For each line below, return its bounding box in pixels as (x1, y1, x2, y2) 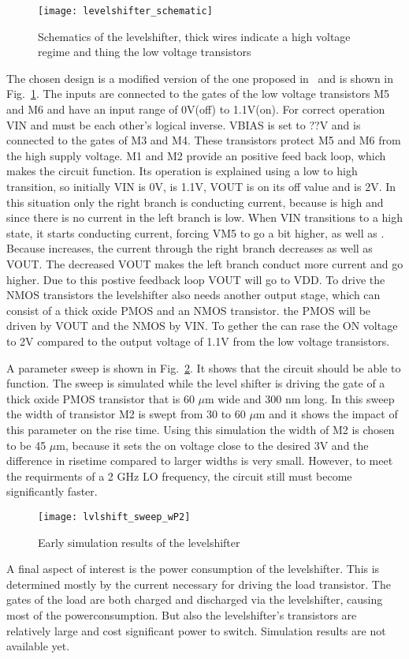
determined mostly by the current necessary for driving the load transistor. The (6, 575, 391, 592)
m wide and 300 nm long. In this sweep (205, 390, 395, 406)
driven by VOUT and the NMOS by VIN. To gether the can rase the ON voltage (6, 317, 398, 334)
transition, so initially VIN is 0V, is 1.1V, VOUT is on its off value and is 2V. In (6, 178, 396, 194)
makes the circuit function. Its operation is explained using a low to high (6, 163, 358, 179)
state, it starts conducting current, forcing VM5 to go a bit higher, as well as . (6, 224, 385, 241)
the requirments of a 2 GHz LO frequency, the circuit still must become (6, 467, 352, 484)
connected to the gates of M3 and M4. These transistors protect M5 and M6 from (6, 132, 401, 148)
